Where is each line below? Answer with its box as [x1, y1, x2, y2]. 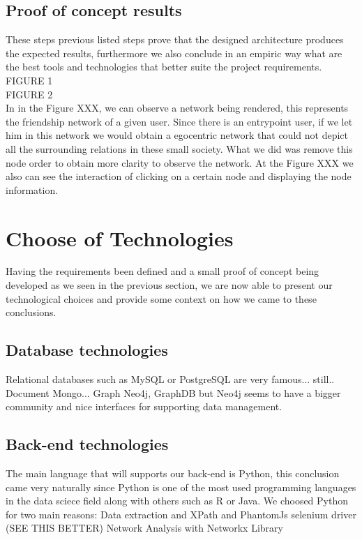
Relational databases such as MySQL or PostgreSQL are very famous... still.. [6, 372, 335, 387]
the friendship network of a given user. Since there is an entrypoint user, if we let [6, 114, 353, 128]
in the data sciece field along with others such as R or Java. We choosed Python [6, 493, 349, 508]
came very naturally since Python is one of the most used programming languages [6, 479, 356, 494]
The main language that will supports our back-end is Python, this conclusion [6, 466, 340, 481]
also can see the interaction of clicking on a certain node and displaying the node [6, 169, 352, 183]
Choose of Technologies [6, 223, 234, 252]
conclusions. [6, 305, 56, 320]
